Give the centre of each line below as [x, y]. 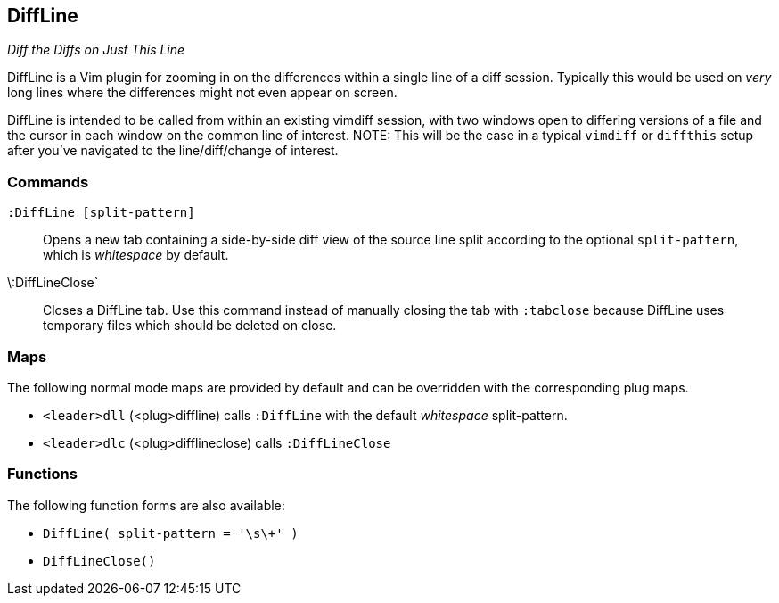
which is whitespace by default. [136, 255]
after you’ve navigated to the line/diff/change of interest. [173, 151]
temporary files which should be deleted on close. [190, 326]
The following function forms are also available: [146, 505]
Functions [42, 474]
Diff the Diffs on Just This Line [96, 50]
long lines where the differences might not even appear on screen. [202, 93]
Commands [48, 182]
